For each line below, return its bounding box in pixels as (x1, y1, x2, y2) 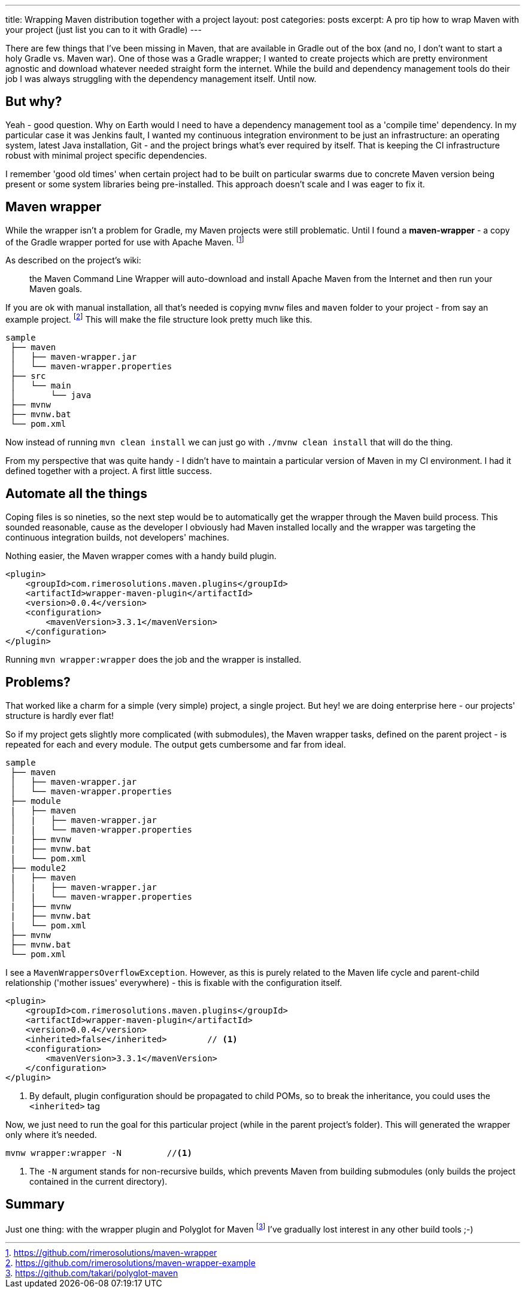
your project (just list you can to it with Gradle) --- (5, 25, 202, 35)
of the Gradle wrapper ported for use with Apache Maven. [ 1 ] (5, 235, 244, 247)
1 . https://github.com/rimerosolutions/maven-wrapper (5, 1248, 217, 1258)
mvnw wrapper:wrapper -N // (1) (5, 1148, 192, 1158)
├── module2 (10, 863, 66, 873)
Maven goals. (29, 284, 83, 295)
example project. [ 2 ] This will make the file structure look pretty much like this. (5, 312, 312, 324)
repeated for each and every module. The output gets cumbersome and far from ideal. (5, 739, 346, 749)
